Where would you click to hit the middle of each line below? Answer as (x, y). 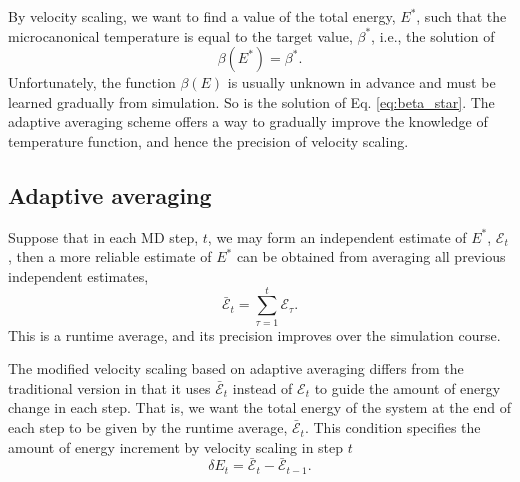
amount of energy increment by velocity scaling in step (176, 446)
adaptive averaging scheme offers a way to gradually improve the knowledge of (248, 121)
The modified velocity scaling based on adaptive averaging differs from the (236, 368)
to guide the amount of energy (407, 387)
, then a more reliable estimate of (110, 256)
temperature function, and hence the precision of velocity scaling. (208, 140)
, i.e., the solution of (433, 35)
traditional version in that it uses (109, 387)
